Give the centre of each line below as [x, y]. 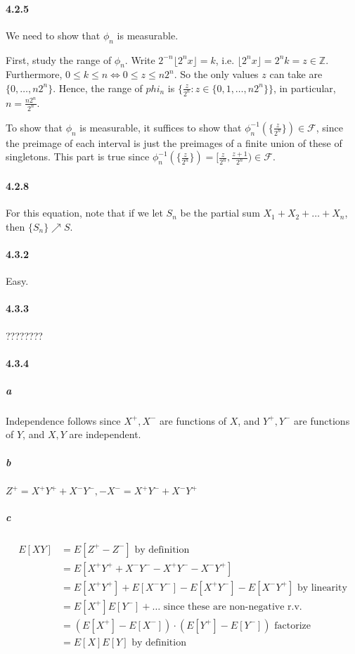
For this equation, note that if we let [84, 213]
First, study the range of [59, 59]
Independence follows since [63, 420]
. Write [140, 59]
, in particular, [304, 88]
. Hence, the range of [98, 88]
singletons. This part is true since [78, 156]
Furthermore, [34, 74]
